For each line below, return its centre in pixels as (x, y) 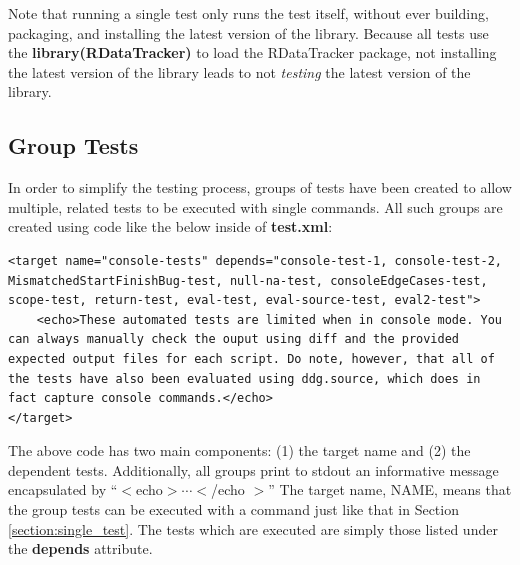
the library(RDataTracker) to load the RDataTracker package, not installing (252, 52)
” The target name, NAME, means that (390, 489)
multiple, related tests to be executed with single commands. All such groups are (255, 206)
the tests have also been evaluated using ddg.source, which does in (244, 378)
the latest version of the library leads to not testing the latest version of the (239, 71)
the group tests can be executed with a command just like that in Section (233, 509)
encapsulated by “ (63, 489)
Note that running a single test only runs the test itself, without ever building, (248, 13)
